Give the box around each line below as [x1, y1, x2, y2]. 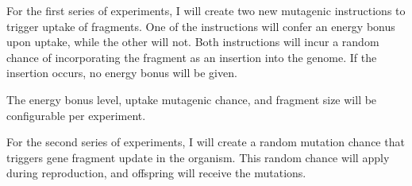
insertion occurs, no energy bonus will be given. [6, 64, 237, 81]
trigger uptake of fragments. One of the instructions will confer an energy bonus [6, 17, 395, 34]
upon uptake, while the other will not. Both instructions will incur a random [6, 33, 379, 50]
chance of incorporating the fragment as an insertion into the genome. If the [6, 48, 377, 65]
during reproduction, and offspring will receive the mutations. [6, 165, 306, 181]
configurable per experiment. [6, 107, 146, 123]
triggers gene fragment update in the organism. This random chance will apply [6, 149, 390, 165]
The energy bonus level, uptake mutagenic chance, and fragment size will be [6, 91, 377, 107]
